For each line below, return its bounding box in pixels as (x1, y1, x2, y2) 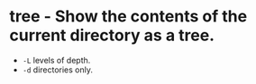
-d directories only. (22, 64, 93, 75)
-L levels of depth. (22, 55, 91, 65)
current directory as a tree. (9, 25, 215, 46)
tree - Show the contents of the (9, 6, 248, 27)
